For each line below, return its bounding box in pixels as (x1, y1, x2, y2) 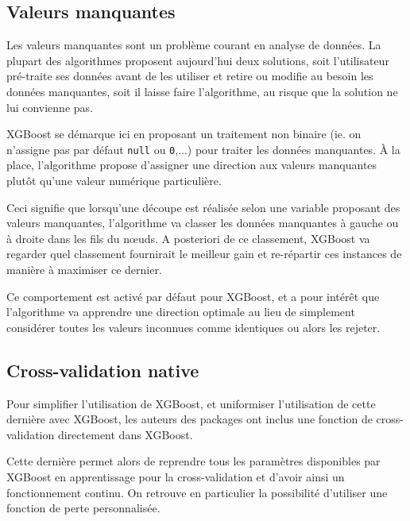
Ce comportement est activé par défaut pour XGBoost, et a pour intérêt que (6, 288, 380, 304)
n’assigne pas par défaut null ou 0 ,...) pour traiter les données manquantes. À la (6, 141, 400, 157)
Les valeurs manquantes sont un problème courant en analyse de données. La (6, 37, 381, 53)
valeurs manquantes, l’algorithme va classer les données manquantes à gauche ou (6, 214, 399, 231)
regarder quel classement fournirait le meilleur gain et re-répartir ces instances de (6, 245, 402, 262)
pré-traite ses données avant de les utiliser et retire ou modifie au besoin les (6, 68, 373, 84)
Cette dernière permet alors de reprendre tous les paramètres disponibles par (6, 453, 381, 469)
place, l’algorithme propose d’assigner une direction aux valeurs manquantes (6, 156, 377, 173)
